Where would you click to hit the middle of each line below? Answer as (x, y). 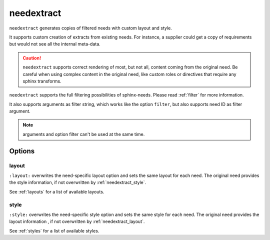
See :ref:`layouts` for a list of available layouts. (57, 191)
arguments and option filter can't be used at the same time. (84, 134)
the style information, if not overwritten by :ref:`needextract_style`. (78, 182)
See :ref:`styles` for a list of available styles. (54, 230)
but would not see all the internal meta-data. (55, 44)
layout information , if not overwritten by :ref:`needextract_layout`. (77, 221)
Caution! (32, 58)
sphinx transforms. (42, 81)
